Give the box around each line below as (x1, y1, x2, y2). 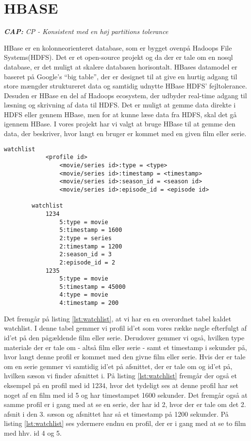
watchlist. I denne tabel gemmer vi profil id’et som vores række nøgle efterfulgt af (4, 323, 247, 333)
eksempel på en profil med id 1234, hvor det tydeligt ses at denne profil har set (4, 380, 239, 390)
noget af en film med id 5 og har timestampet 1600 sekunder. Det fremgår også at (4, 389, 248, 400)
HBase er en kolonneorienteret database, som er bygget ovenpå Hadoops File (4, 42, 232, 53)
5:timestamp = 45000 (59, 283, 126, 290)
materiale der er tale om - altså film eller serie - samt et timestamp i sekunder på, (4, 342, 247, 352)
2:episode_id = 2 (59, 259, 116, 266)
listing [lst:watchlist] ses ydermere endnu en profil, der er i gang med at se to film (4, 418, 246, 428)
